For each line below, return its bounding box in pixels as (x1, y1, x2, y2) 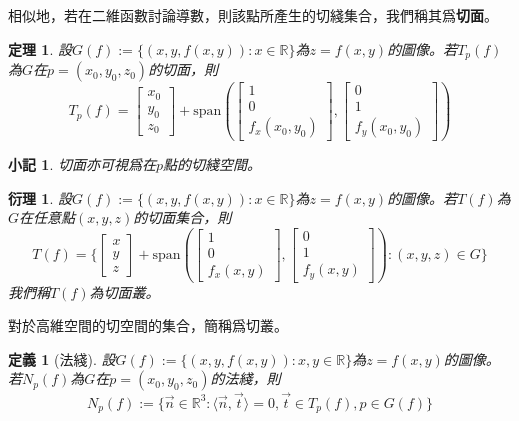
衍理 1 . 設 (8, 187, 72, 208)
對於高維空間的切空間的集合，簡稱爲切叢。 (8, 315, 288, 336)
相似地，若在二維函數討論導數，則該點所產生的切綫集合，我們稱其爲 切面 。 (8, 5, 498, 25)
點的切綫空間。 (163, 154, 262, 175)
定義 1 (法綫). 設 (8, 348, 116, 369)
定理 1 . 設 (8, 38, 72, 59)
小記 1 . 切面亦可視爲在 (8, 154, 156, 175)
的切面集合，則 (133, 207, 232, 228)
